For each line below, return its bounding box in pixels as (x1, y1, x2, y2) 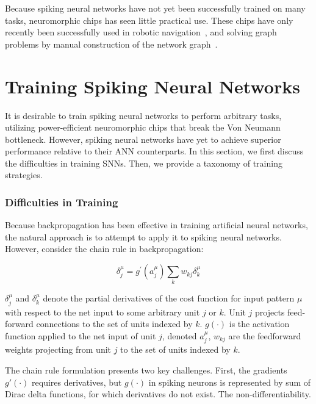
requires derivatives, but (32, 375, 122, 388)
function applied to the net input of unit (5, 330, 156, 342)
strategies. (5, 168, 43, 181)
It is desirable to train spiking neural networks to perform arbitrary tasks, (5, 109, 282, 121)
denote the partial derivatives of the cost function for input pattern (43, 292, 295, 305)
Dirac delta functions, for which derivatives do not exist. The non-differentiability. (5, 388, 311, 400)
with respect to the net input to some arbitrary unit (5, 305, 200, 318)
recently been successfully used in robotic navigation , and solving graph (5, 26, 277, 38)
